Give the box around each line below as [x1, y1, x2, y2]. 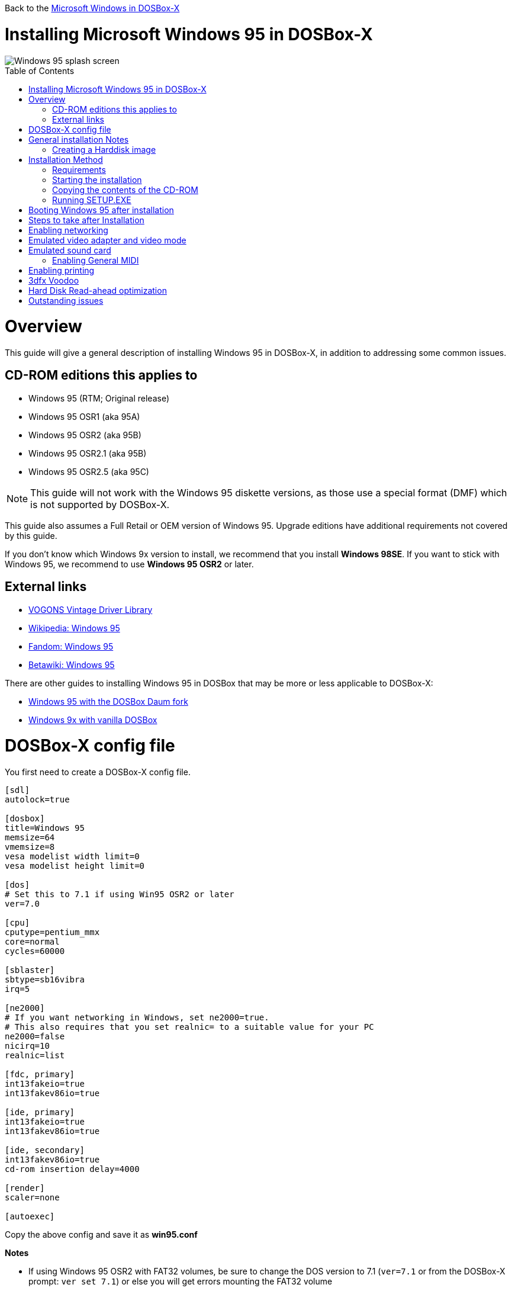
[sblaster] [5, 965, 55, 975]
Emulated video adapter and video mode [28, 235, 186, 245]
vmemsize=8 [5, 842, 55, 852]
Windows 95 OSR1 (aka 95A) [28, 411, 140, 422]
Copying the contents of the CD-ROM [52, 184, 198, 195]
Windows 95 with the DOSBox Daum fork [28, 696, 188, 706]
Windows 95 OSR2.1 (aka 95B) [28, 448, 147, 458]
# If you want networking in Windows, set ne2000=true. [5, 1013, 269, 1023]
